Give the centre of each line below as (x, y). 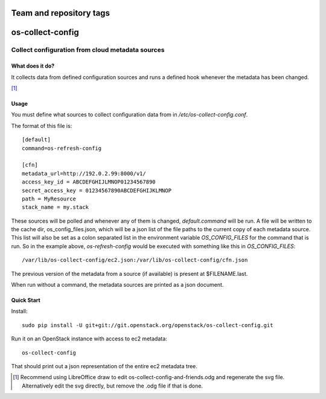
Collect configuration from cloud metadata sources (88, 50)
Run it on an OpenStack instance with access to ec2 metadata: (89, 339)
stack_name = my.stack (56, 207)
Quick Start (26, 300)
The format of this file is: (42, 126)
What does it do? (33, 66)
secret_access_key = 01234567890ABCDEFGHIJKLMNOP (97, 190)
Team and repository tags (60, 13)
